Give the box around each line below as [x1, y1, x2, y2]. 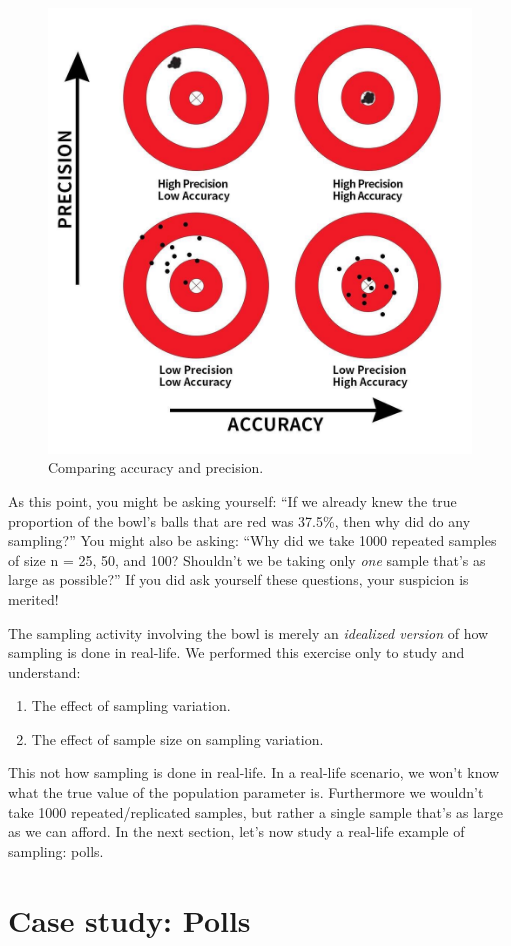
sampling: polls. [8, 840, 104, 861]
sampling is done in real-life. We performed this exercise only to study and [8, 642, 465, 663]
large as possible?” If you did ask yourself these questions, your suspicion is [8, 569, 469, 590]
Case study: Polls [8, 899, 251, 940]
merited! [8, 588, 59, 609]
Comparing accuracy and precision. [48, 457, 264, 478]
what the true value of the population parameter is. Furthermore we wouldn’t [8, 782, 484, 803]
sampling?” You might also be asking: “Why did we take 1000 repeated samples [8, 530, 497, 551]
